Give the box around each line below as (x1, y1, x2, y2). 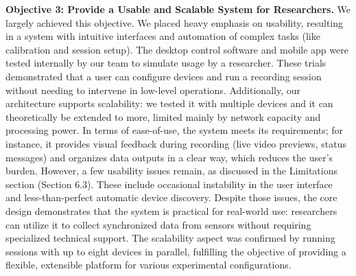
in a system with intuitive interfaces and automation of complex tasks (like (5, 29, 320, 43)
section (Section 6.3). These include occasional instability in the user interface (5, 176, 333, 191)
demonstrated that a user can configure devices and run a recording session (5, 69, 322, 83)
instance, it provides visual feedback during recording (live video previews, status (5, 136, 346, 150)
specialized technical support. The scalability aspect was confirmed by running (5, 231, 335, 245)
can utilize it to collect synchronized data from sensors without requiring (5, 217, 311, 231)
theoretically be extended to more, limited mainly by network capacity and (5, 109, 321, 124)
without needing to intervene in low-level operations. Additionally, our (5, 82, 300, 97)
